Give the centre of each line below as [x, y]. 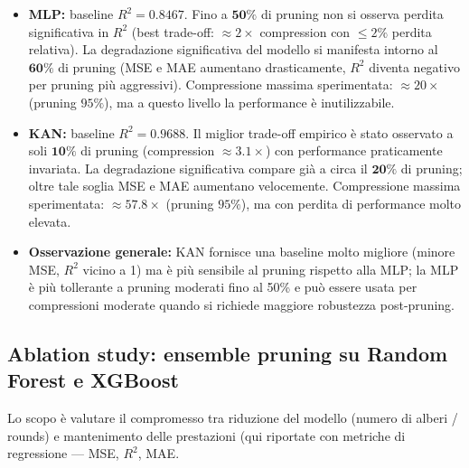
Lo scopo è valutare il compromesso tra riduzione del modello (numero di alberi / [233, 418]
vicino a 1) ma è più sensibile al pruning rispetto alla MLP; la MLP [271, 269]
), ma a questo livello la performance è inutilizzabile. [249, 102]
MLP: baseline [71, 14]
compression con [305, 31]
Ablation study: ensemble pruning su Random [228, 353]
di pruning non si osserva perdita [352, 14]
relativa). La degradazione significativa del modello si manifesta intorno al [233, 49]
